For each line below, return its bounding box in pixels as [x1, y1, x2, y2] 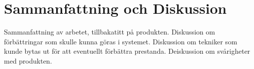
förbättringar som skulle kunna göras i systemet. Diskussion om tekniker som [4, 36, 237, 46]
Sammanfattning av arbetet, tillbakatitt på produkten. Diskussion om [4, 27, 215, 37]
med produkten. [4, 55, 52, 66]
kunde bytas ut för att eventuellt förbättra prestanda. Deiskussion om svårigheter [4, 46, 251, 56]
